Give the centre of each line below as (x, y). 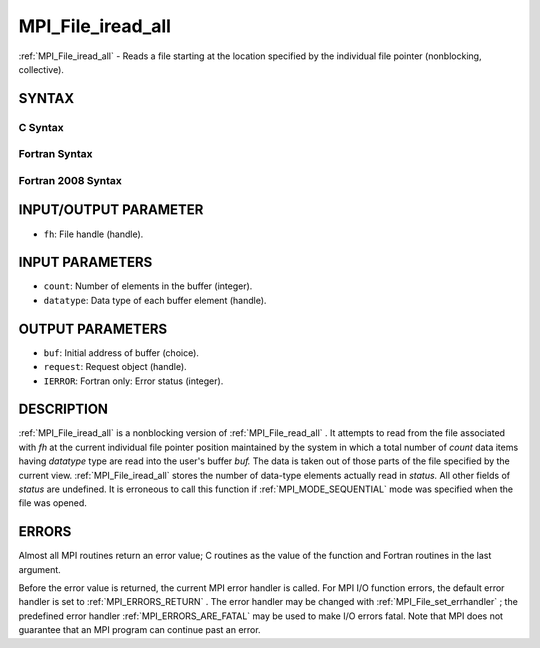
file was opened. (52, 503)
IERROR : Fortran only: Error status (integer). (133, 381)
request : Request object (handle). (115, 367)
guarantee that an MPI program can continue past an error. (139, 630)
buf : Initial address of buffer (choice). (121, 352)
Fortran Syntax (55, 154)
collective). (41, 69)
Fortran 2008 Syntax (70, 180)
